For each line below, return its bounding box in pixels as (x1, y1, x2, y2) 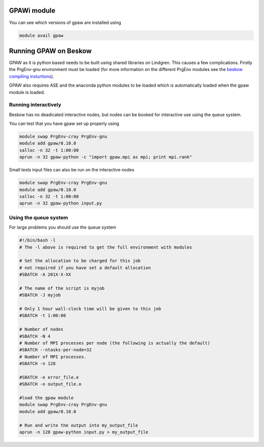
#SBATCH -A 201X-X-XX (19, 272, 71, 278)
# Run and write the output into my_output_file (19, 423, 138, 428)
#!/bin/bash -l (19, 237, 56, 243)
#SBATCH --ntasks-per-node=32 (19, 347, 92, 353)
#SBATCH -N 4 (19, 333, 51, 339)
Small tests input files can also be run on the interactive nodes (9, 167, 134, 173)
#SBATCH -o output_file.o (19, 381, 82, 387)
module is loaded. (9, 89, 45, 95)
